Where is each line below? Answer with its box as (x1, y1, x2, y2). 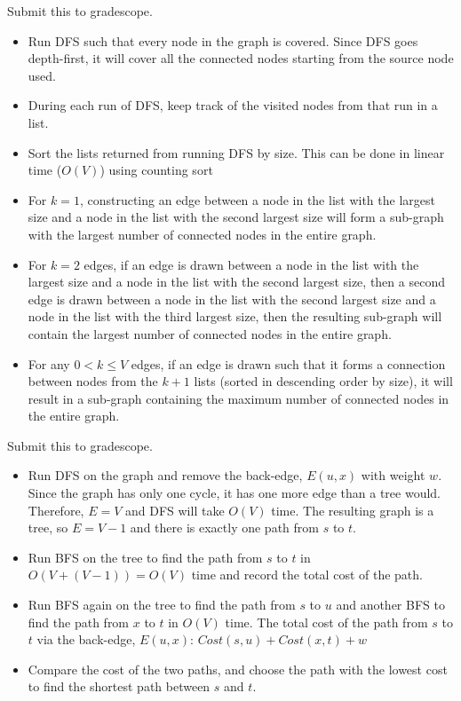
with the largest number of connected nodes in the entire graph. (28, 224, 377, 243)
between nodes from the (28, 372, 158, 390)
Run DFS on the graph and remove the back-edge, (28, 466, 303, 484)
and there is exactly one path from (130, 518, 319, 537)
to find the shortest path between (28, 677, 211, 696)
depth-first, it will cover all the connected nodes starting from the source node (28, 49, 454, 67)
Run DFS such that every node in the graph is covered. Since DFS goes (28, 31, 418, 50)
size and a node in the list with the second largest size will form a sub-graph (28, 208, 444, 226)
